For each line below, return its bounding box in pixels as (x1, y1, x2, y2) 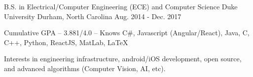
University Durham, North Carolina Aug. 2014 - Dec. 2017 (4, 11, 181, 21)
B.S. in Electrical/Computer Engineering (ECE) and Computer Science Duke (4, 1, 238, 11)
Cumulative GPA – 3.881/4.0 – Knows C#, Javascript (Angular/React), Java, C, (4, 27, 250, 38)
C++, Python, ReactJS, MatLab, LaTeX (4, 37, 128, 47)
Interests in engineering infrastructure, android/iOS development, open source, (4, 53, 242, 64)
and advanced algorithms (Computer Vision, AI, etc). (4, 63, 166, 73)
